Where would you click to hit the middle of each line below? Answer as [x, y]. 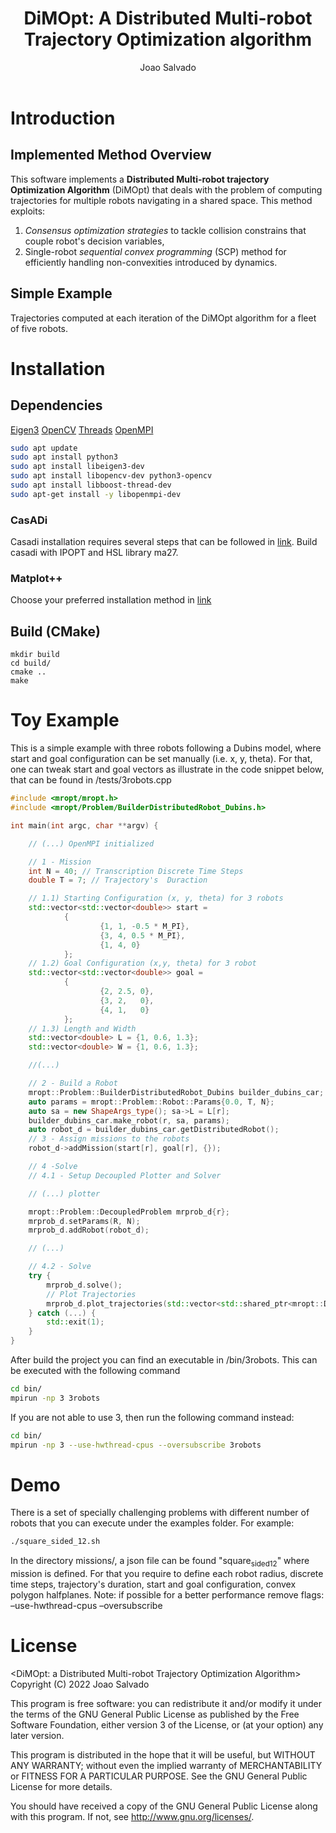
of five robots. [39, 328]
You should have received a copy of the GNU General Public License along [164, 1806]
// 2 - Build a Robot [73, 1083]
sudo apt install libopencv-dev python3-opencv [111, 476]
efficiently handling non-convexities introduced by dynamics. [151, 262]
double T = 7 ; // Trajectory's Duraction [118, 880]
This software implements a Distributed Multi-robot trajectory [140, 179]
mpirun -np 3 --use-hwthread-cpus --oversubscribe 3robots [136, 1445]
